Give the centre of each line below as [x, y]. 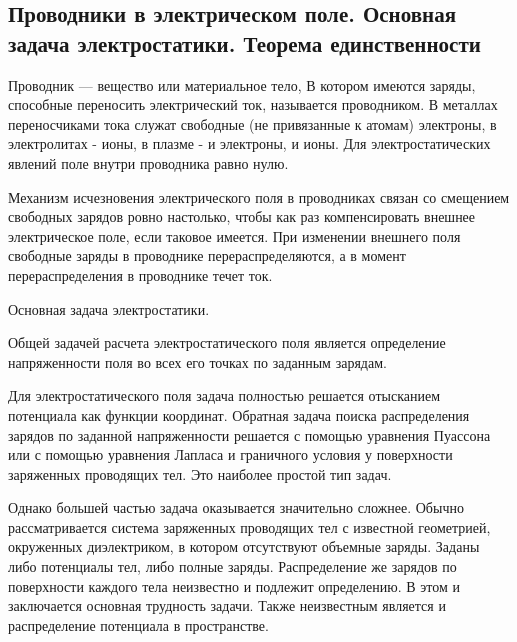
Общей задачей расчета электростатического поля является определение [227, 342]
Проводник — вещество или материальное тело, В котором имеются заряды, [242, 84]
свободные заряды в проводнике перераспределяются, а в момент [207, 255]
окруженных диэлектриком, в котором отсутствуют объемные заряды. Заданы [244, 546]
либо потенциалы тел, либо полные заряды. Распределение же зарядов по [232, 566]
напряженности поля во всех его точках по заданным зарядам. [197, 361]
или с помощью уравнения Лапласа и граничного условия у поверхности [230, 454]
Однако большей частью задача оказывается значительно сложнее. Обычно [236, 507]
